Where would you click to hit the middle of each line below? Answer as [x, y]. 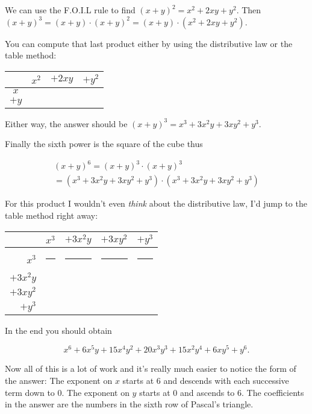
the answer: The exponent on [59, 380]
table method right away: [51, 215]
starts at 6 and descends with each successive [206, 380]
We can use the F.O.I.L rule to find [70, 10]
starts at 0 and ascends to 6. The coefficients [222, 392]
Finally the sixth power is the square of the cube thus [104, 144]
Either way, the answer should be [66, 123]
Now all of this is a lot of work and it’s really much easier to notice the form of [151, 369]
